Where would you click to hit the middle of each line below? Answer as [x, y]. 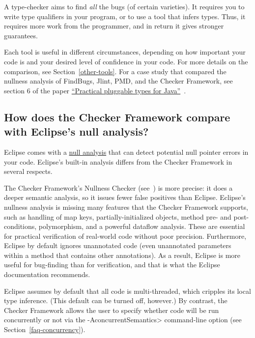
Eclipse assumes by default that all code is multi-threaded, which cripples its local [127, 291]
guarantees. [21, 35]
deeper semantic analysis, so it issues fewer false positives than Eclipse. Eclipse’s [125, 197]
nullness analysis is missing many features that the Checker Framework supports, [126, 207]
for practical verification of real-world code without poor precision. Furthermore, [125, 236]
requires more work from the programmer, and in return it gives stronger [114, 26]
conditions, [20, 226]
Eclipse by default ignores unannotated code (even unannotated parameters [118, 245]
